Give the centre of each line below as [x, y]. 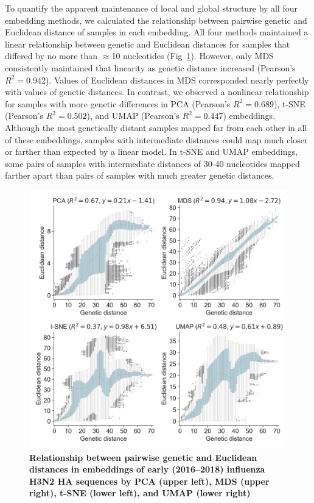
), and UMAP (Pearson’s [133, 116]
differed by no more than [51, 56]
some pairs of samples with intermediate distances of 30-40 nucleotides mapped [152, 163]
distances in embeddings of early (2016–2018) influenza [147, 469]
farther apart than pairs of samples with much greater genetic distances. [140, 175]
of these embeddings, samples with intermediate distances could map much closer [156, 139]
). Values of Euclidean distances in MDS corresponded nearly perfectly [177, 80]
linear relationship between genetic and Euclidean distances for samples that [148, 44]
